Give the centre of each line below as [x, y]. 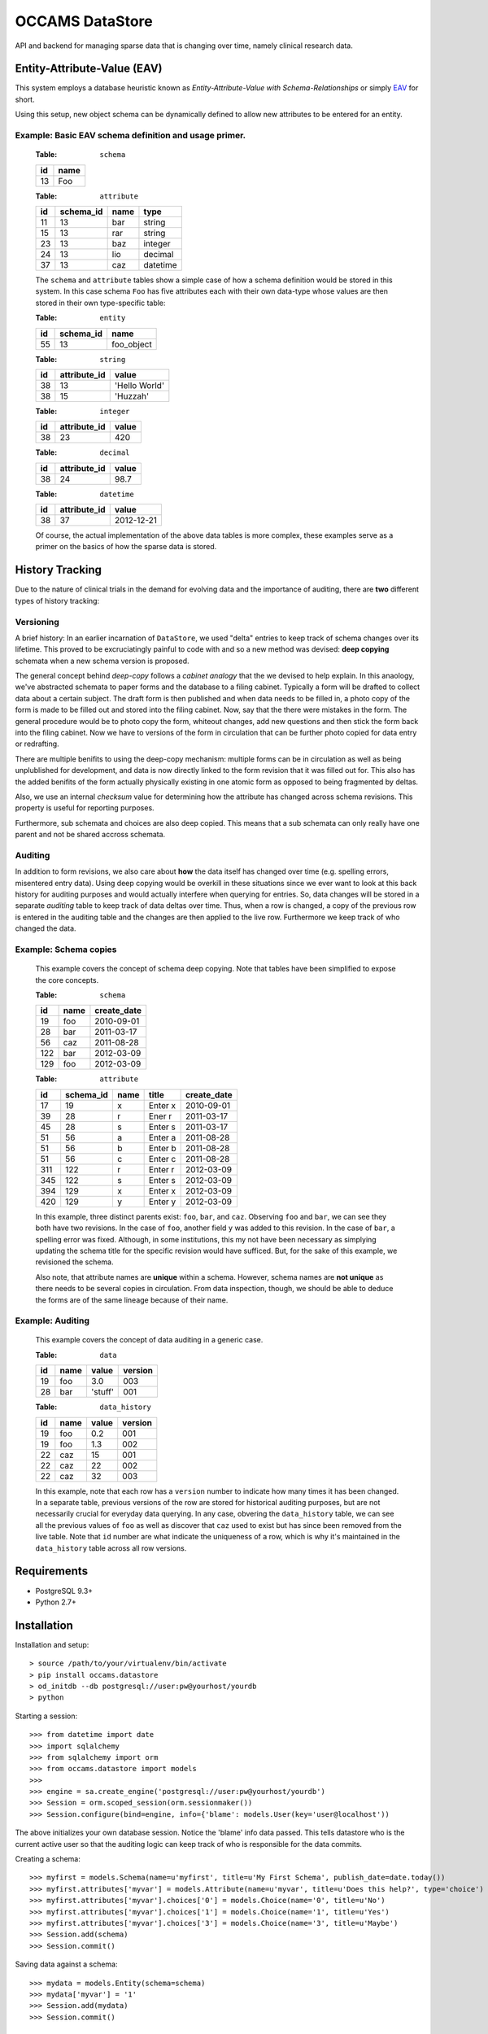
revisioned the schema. [74, 1262]
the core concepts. [67, 980]
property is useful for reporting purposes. [85, 808]
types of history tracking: [57, 600]
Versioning [37, 622]
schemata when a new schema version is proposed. [102, 661]
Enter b [162, 1148]
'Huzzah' [132, 396]
